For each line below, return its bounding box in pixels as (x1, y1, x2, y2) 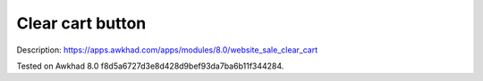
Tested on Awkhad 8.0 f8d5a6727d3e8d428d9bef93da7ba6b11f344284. (16, 61, 284, 71)
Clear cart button (16, 13, 147, 33)
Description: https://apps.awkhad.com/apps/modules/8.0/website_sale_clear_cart (16, 45, 318, 55)
